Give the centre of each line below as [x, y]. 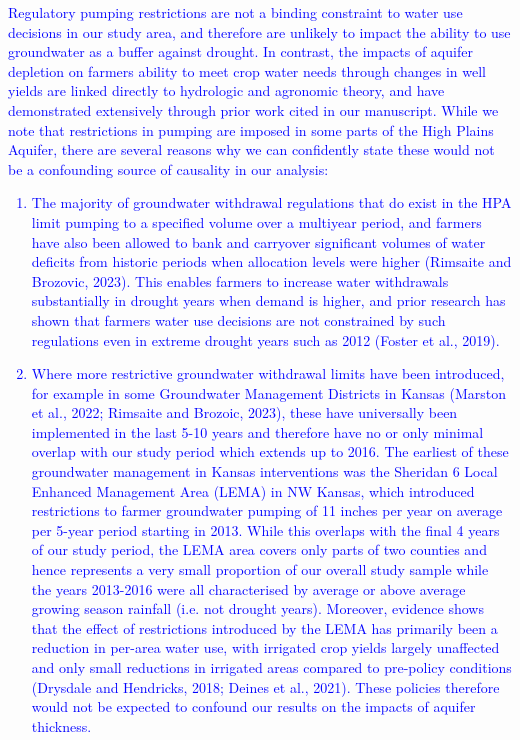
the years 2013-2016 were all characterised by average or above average [248, 588]
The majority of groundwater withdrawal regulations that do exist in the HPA [271, 202]
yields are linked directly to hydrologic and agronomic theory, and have [226, 90]
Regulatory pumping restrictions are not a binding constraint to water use [235, 12]
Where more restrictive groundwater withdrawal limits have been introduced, [268, 373]
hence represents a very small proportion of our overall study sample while [260, 569]
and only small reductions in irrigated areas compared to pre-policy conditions [271, 667]
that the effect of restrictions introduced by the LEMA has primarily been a [264, 627]
